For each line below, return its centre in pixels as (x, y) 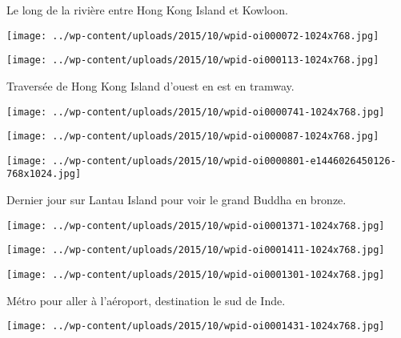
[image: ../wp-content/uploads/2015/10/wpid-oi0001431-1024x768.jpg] (196, 326)
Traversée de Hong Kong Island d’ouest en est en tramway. (150, 85)
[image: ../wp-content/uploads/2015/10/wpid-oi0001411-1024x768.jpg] (196, 250)
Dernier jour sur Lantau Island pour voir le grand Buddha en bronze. (176, 200)
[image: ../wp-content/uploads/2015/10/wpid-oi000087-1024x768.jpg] (193, 137)
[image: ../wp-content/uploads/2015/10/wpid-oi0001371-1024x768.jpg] (196, 225)
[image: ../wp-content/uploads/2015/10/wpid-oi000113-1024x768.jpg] (193, 60)
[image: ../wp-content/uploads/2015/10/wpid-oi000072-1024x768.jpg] (193, 36)
